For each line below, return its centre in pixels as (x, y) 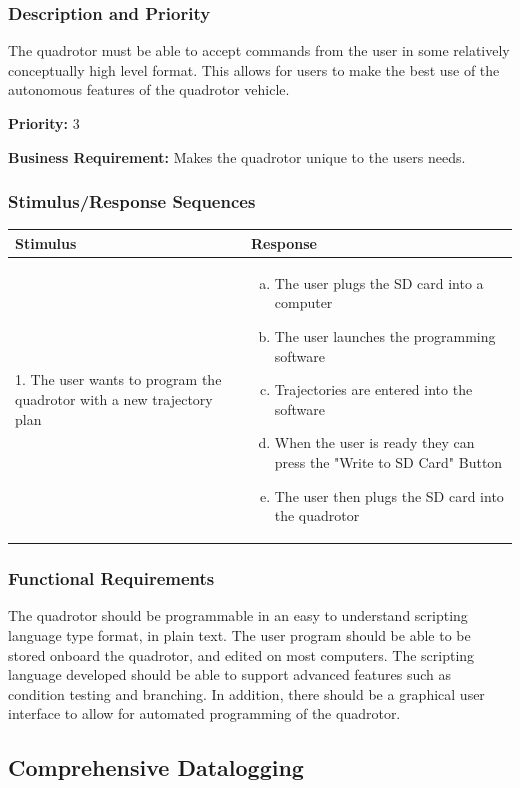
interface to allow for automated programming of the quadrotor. (204, 713)
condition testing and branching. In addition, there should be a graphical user (246, 693)
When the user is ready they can (374, 442)
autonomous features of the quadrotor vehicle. (149, 89)
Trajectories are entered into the (373, 389)
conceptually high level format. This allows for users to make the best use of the (254, 69)
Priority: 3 (44, 123)
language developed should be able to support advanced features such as (230, 674)
